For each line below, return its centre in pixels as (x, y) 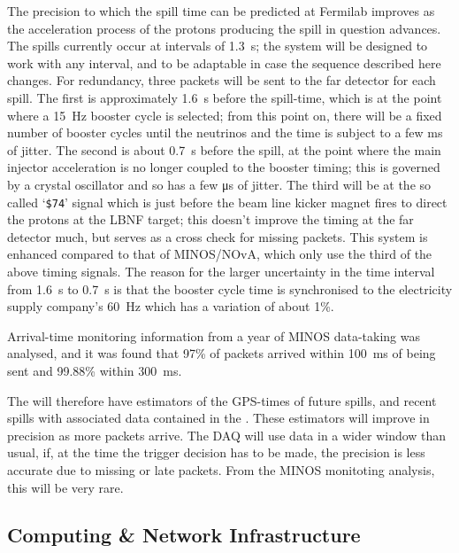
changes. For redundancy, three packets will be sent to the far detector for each (222, 80)
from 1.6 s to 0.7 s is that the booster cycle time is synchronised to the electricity (230, 288)
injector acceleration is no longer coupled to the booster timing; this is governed (224, 167)
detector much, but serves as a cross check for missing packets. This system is (218, 236)
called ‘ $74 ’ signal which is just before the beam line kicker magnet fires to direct (227, 202)
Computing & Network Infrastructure (184, 535)
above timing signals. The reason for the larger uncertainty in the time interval (221, 271)
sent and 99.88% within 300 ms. (95, 370)
